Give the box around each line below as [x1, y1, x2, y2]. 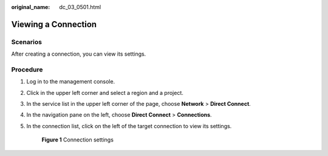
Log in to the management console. [26, 78, 115, 85]
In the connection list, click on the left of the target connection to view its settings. [26, 122, 232, 129]
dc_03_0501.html [59, 4, 101, 10]
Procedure [11, 65, 43, 74]
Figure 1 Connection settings [41, 136, 114, 143]
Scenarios [11, 37, 43, 46]
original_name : [11, 4, 50, 10]
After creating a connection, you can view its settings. [11, 50, 146, 57]
